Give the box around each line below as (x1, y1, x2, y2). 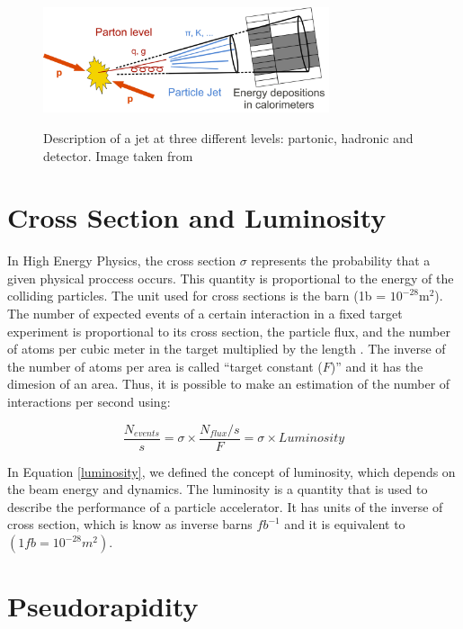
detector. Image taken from (43, 146, 193, 165)
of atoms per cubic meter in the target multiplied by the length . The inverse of (7, 339, 446, 358)
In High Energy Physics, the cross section (7, 251, 236, 270)
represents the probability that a (251, 251, 431, 270)
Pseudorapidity (7, 588, 199, 625)
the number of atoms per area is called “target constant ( (7, 356, 323, 375)
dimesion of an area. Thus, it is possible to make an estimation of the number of (7, 374, 450, 393)
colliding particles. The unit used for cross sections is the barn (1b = (7, 286, 387, 305)
